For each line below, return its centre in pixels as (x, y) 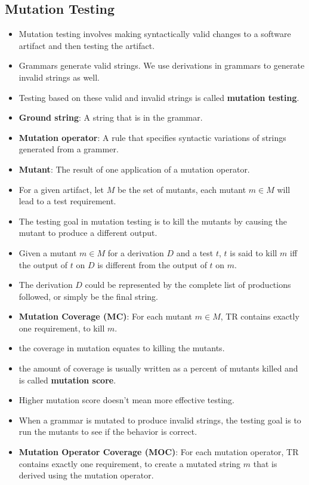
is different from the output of (152, 264)
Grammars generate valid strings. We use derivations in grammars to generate (162, 65)
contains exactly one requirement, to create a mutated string (130, 463)
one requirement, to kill (62, 328)
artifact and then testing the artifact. (87, 45)
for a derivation (136, 252)
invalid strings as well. (59, 77)
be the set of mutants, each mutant (182, 189)
